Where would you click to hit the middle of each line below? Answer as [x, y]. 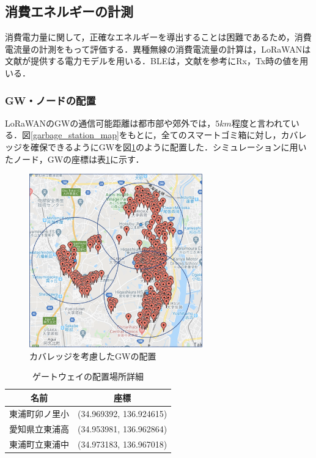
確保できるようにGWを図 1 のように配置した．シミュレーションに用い [168, 146]
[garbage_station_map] [75, 135]
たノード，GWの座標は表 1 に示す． [75, 159]
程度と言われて [261, 123]
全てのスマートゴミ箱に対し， [221, 135]
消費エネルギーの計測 [69, 11]
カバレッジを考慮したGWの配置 [93, 356]
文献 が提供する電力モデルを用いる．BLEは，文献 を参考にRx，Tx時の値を [152, 61]
